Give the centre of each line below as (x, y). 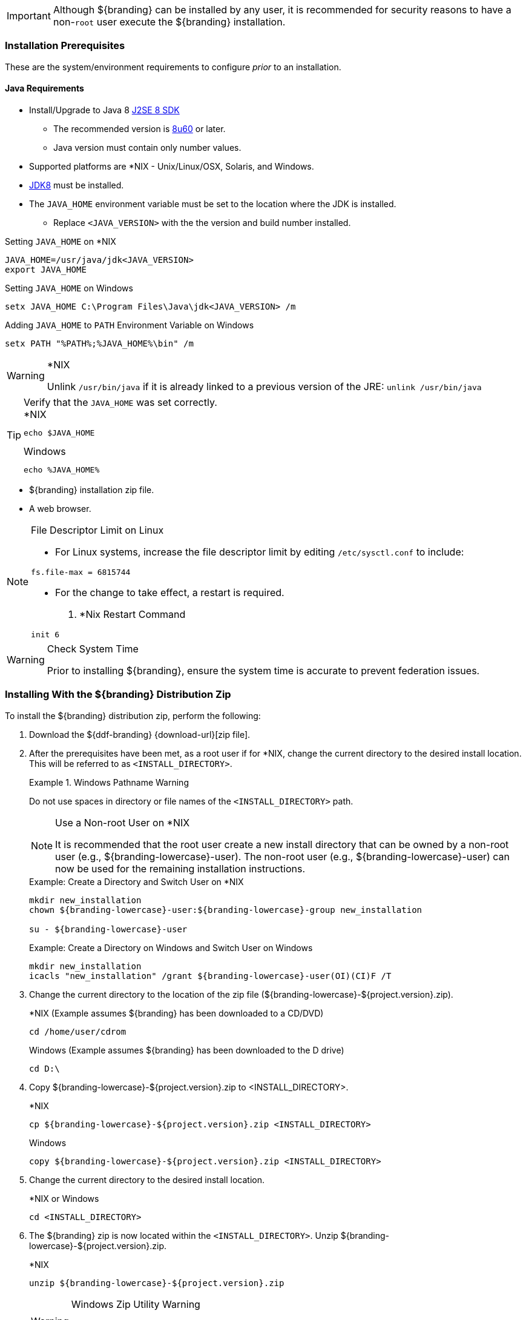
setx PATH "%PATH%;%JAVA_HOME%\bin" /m (99, 343)
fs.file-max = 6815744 (81, 572)
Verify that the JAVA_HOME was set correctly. (120, 402)
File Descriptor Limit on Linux (97, 530)
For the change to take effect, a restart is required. (170, 592)
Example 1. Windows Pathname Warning (109, 782)
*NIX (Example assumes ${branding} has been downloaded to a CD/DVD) (176, 1013)
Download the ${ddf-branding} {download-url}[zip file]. (140, 734)
